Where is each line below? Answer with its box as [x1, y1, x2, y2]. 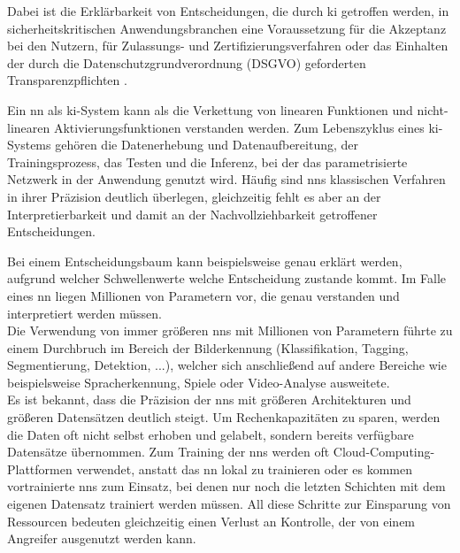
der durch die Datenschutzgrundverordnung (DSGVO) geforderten [7, 53, 366, 72]
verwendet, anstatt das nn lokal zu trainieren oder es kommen [76, 459, 412, 478]
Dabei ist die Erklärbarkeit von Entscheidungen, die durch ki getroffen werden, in [7, 2, 449, 19]
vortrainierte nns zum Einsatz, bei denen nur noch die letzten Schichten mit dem [7, 477, 446, 495]
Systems [7, 135, 51, 154]
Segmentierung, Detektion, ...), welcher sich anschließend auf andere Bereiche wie [7, 356, 447, 374]
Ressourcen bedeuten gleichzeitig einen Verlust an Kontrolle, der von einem [7, 511, 416, 530]
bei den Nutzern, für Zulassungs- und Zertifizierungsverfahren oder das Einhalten [7, 36, 448, 55]
